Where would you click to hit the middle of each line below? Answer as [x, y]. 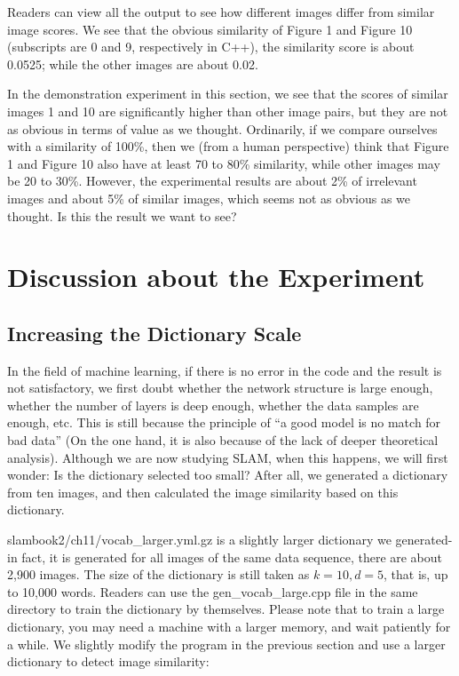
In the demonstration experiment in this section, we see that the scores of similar [228, 94]
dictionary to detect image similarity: [108, 661]
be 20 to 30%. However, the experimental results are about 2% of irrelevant [212, 181]
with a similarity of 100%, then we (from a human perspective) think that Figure [228, 146]
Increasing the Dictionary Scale [154, 333]
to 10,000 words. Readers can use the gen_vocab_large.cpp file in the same [213, 591]
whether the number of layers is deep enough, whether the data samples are [213, 405]
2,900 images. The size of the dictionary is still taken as [158, 574]
